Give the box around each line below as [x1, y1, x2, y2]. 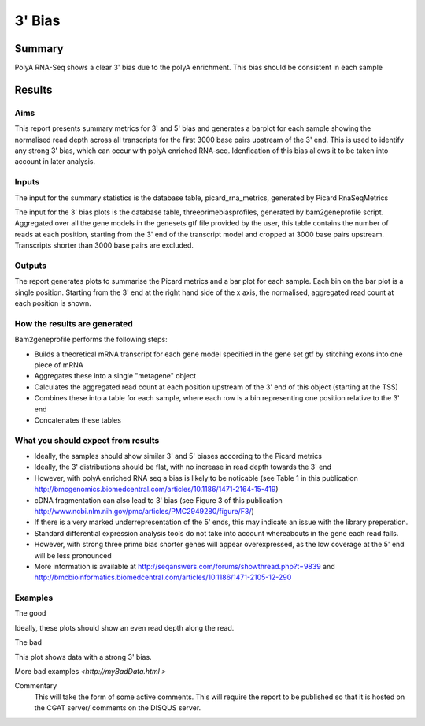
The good [14, 609, 46, 618]
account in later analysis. [14, 157, 96, 166]
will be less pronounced [34, 550, 112, 560]
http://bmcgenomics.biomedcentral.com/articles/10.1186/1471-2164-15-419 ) [34, 485, 279, 494]
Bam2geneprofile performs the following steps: [14, 335, 168, 344]
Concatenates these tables [34, 415, 122, 425]
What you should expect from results [14, 434, 160, 445]
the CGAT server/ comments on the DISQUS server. [34, 703, 201, 713]
